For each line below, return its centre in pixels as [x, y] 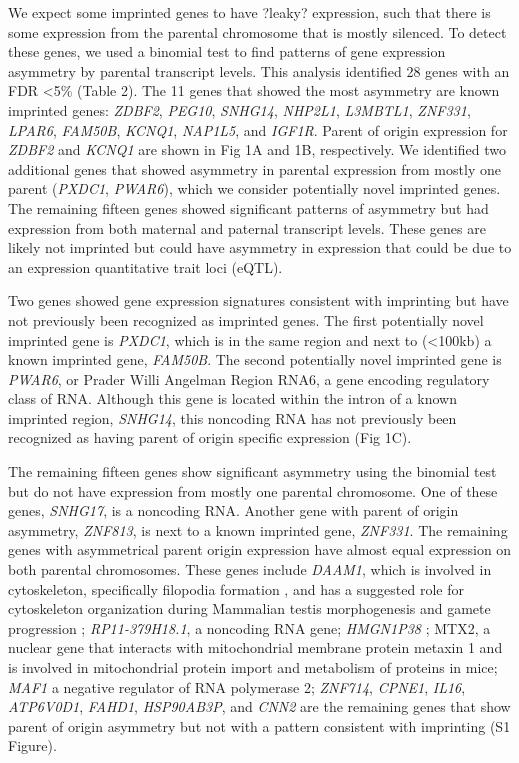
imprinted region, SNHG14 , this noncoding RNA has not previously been [232, 417]
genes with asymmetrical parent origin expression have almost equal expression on [260, 549]
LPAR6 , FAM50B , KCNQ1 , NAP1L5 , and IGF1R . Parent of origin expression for [258, 129]
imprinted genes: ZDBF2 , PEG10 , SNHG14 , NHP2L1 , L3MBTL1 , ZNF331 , [239, 109]
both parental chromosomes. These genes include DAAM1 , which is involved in [250, 569]
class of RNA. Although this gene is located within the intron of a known [232, 398]
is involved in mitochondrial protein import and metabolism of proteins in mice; [253, 667]
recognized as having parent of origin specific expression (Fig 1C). [210, 437]
